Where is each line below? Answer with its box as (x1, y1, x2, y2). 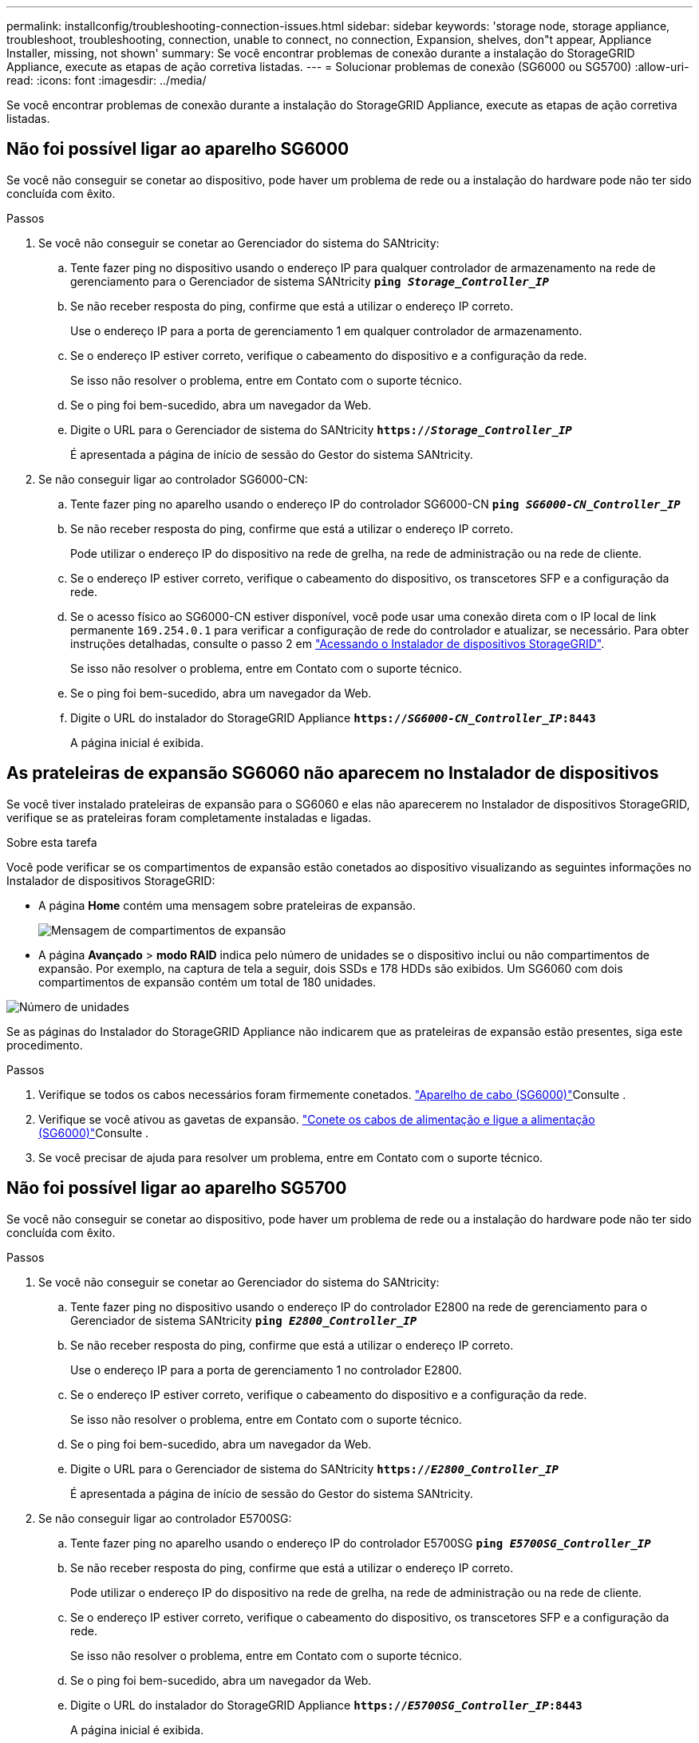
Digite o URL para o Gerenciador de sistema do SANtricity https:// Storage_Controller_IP (70, 422, 572, 437)
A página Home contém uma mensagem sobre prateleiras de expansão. (38, 898, 416, 912)
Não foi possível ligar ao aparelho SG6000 (6, 139, 349, 160)
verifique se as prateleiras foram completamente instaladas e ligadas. (6, 810, 372, 824)
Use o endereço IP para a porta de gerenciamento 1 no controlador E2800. (70, 1362, 462, 1377)
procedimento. (6, 1037, 83, 1052)
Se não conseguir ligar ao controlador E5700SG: (38, 1511, 292, 1525)
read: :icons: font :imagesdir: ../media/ (6, 73, 207, 87)
